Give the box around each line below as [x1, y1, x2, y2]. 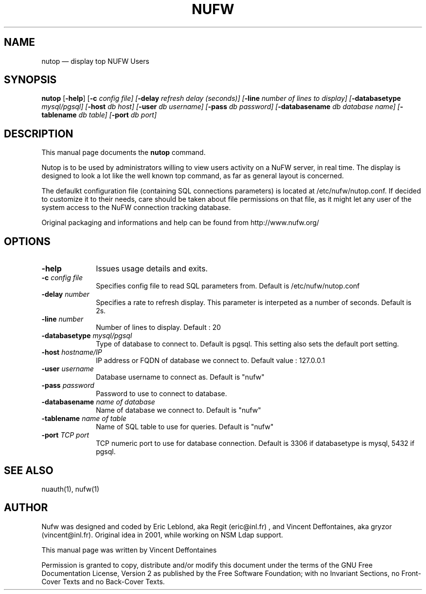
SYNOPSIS [4, 74, 57, 86]
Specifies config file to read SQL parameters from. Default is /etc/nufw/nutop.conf [96, 282, 360, 290]
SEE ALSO [4, 464, 53, 477]
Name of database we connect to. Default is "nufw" [96, 406, 261, 415]
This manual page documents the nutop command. [41, 148, 206, 157]
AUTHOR [4, 501, 48, 514]
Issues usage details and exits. [96, 264, 208, 274]
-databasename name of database [41, 398, 155, 406]
